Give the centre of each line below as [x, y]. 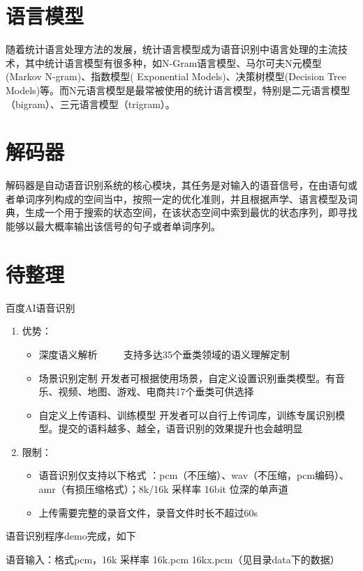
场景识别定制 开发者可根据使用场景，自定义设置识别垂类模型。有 [187, 378]
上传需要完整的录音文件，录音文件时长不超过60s [148, 512]
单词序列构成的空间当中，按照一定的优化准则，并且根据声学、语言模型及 [181, 198]
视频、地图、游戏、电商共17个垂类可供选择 [156, 391]
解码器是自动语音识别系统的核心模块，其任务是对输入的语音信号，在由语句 [177, 185]
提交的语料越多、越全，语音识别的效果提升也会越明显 [180, 428]
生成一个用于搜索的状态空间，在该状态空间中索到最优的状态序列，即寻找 [191, 212]
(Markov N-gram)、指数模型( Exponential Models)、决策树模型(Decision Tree [176, 76]
